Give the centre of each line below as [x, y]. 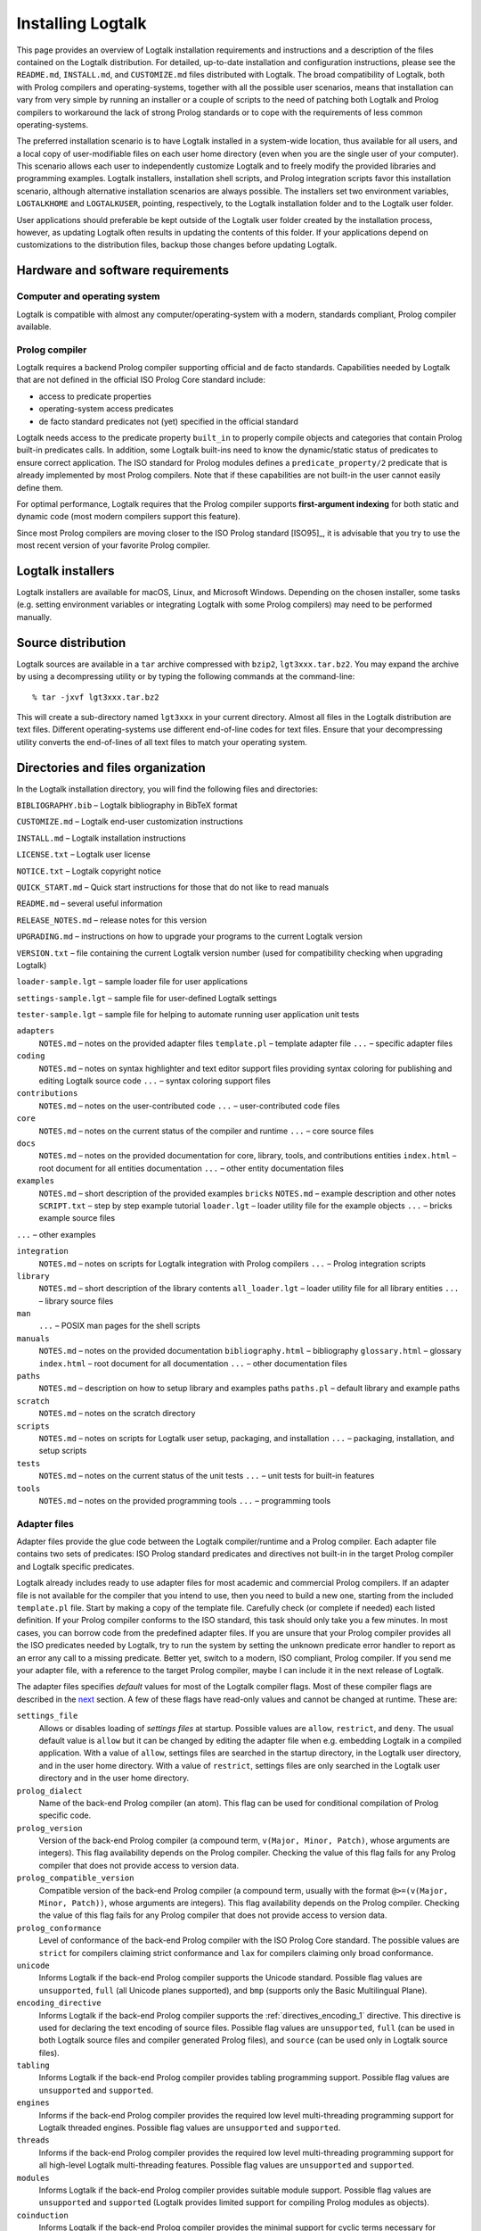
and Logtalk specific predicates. [75, 1566]
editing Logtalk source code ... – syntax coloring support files [155, 1081]
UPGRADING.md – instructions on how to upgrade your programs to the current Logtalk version [189, 936]
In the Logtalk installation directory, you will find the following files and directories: [167, 789]
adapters [36, 1031]
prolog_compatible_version [75, 1878]
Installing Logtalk [82, 23]
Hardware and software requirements [123, 271]
